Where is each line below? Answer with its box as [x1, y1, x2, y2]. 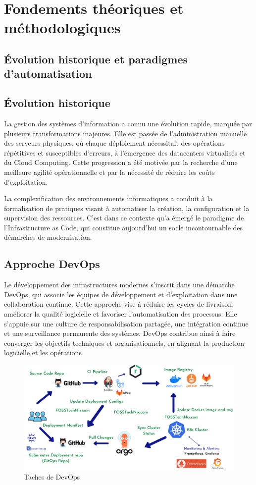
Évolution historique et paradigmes [4, 51, 188, 66]
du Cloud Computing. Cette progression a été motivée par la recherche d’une [4, 157, 238, 167]
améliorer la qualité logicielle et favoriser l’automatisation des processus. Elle [4, 309, 237, 319]
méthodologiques [4, 17, 121, 38]
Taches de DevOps [24, 471, 80, 482]
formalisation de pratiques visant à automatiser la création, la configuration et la [4, 203, 250, 213]
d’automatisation [4, 66, 92, 81]
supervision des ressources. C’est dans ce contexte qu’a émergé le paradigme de [4, 213, 244, 223]
